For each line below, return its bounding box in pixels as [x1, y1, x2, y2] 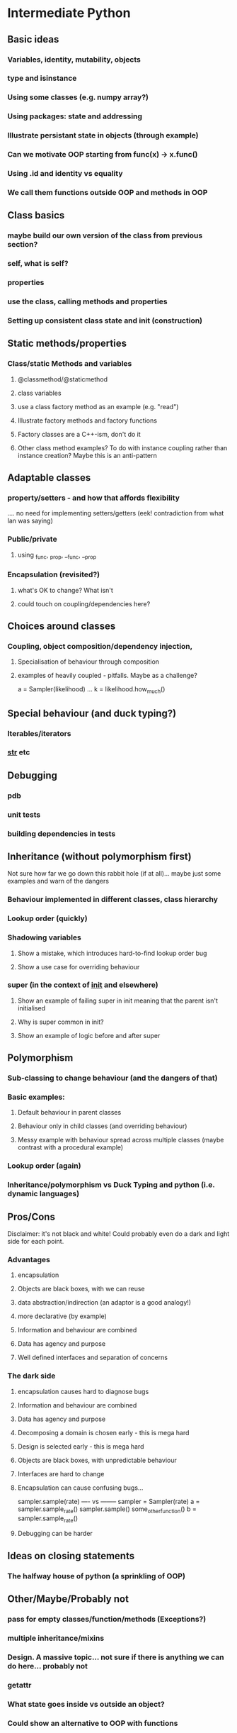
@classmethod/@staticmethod [17, 374, 108, 384]
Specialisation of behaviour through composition [17, 657, 160, 666]
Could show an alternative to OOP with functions [7, 1718, 178, 1728]
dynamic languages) [7, 1189, 80, 1199]
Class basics [7, 209, 65, 221]
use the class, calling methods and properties [7, 296, 168, 306]
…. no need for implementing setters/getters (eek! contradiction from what [7, 509, 224, 518]
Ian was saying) [7, 516, 53, 525]
